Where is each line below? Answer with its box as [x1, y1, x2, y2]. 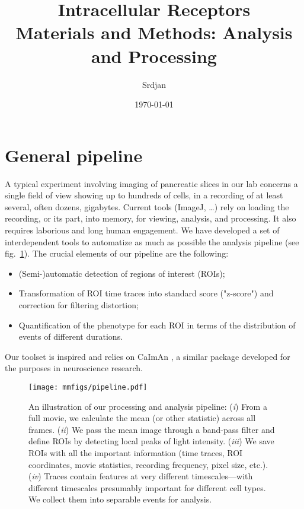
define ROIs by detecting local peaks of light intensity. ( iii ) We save [28, 435, 274, 447]
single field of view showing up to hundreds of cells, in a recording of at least [5, 189, 283, 201]
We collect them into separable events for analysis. [28, 493, 212, 505]
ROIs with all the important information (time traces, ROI [28, 446, 243, 459]
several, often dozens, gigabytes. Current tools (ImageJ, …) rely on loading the [5, 200, 289, 213]
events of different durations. [18, 330, 123, 343]
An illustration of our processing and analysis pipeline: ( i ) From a [28, 400, 267, 412]
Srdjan [142, 78, 167, 90]
